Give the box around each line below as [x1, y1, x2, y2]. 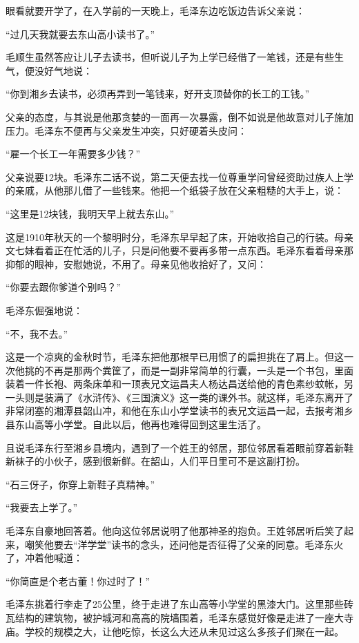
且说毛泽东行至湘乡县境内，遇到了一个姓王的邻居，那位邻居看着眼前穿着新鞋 [6, 440, 353, 454]
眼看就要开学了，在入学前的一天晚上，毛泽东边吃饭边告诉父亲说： [6, 3, 305, 17]
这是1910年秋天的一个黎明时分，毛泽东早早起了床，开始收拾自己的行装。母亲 [6, 229, 353, 244]
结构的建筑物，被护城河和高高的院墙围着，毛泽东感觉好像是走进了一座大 [14, 611, 344, 624]
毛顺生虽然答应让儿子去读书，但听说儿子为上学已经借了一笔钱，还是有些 [6, 50, 334, 64]
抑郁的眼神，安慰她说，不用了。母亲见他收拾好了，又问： [6, 256, 266, 271]
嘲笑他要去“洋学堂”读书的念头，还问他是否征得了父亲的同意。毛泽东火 [24, 537, 344, 551]
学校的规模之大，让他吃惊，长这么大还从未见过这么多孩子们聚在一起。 [24, 624, 344, 638]
